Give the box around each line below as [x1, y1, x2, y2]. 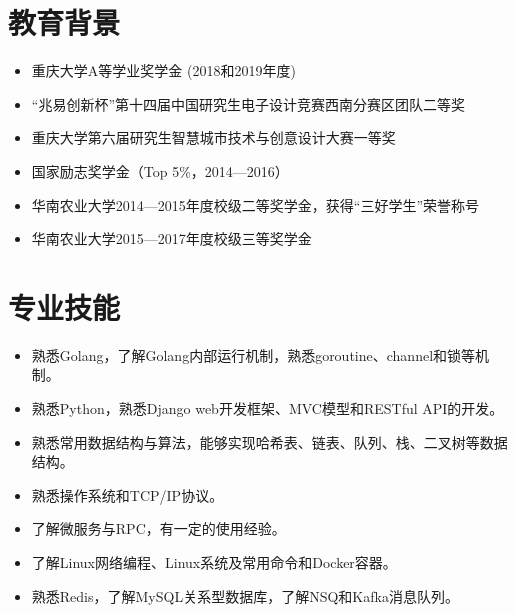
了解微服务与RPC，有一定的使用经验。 [31, 518, 286, 539]
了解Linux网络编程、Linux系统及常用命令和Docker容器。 [31, 551, 397, 572]
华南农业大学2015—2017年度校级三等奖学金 [31, 228, 312, 249]
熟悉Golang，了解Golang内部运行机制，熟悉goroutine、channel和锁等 [31, 344, 476, 365]
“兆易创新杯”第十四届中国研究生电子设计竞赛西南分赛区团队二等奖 [31, 93, 466, 114]
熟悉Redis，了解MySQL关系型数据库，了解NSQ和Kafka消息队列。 [31, 585, 459, 606]
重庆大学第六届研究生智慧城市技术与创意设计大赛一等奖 [31, 127, 396, 148]
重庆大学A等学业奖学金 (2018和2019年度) [31, 60, 296, 81]
